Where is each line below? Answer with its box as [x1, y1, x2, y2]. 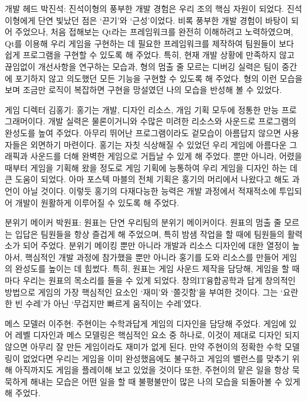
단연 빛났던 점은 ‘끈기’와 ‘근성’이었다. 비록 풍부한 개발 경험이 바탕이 [38, 14, 289, 26]
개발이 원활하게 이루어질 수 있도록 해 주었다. [15, 196, 180, 208]
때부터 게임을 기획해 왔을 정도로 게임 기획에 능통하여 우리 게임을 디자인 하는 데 [5, 161, 298, 173]
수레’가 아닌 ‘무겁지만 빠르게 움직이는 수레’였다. [25, 297, 202, 310]
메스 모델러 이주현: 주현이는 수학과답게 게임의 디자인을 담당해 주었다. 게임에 [5, 317, 286, 329]
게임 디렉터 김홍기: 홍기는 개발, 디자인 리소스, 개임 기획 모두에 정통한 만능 [5, 103, 279, 115]
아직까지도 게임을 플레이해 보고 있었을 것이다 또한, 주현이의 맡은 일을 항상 [15, 364, 290, 376]
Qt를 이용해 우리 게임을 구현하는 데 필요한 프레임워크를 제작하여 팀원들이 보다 [5, 37, 294, 49]
